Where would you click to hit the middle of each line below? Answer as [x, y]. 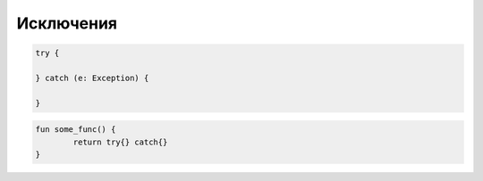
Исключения [67, 23]
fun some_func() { [76, 130]
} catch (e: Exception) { [92, 78]
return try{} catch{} [120, 142]
